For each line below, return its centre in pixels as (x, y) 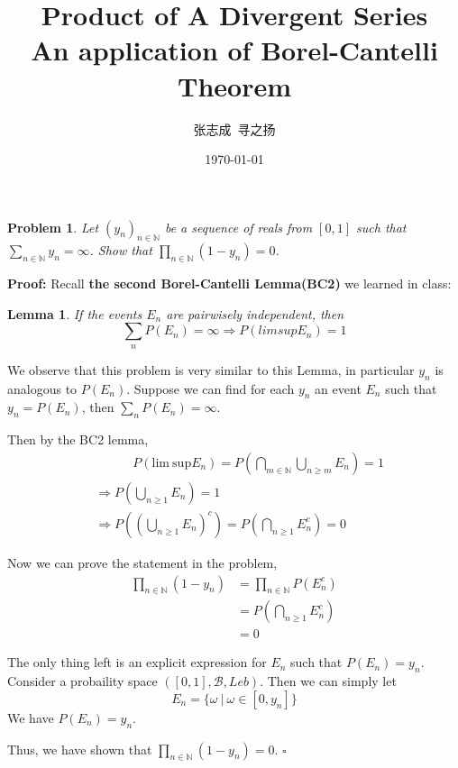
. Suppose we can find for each (211, 388)
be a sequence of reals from (238, 227)
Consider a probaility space (82, 681)
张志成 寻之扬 (234, 128)
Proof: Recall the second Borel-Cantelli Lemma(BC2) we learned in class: (229, 283)
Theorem (234, 85)
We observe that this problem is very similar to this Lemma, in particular (211, 369)
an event (338, 388)
